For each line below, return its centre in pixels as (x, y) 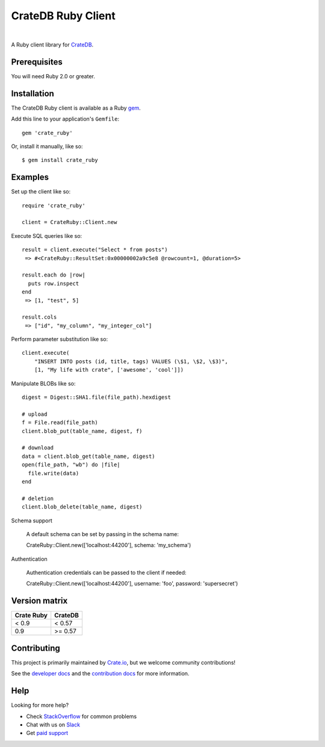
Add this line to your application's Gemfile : (65, 119)
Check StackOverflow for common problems (82, 716)
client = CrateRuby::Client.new (70, 222)
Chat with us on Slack (53, 724)
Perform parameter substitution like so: (60, 339)
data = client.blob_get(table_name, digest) (89, 456)
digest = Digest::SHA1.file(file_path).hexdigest (97, 397)
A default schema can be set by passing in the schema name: (103, 534)
